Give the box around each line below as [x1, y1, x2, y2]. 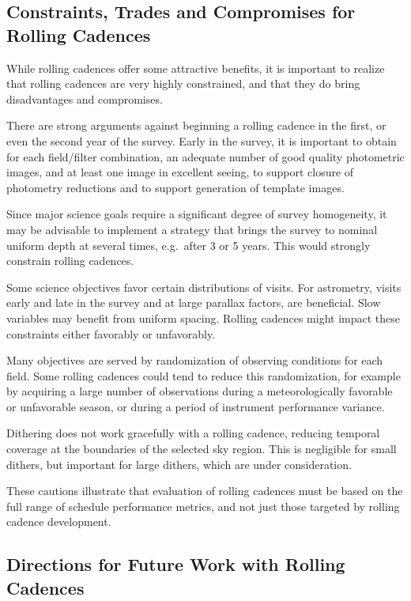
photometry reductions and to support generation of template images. [6, 179, 345, 195]
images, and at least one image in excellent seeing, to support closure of [6, 164, 354, 180]
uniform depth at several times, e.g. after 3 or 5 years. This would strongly [6, 236, 371, 253]
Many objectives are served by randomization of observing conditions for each [6, 352, 383, 369]
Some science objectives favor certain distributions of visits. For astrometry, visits [6, 278, 402, 295]
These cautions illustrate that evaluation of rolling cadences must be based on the [6, 482, 403, 499]
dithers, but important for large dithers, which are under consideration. [6, 455, 352, 472]
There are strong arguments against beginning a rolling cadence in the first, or [6, 117, 386, 134]
